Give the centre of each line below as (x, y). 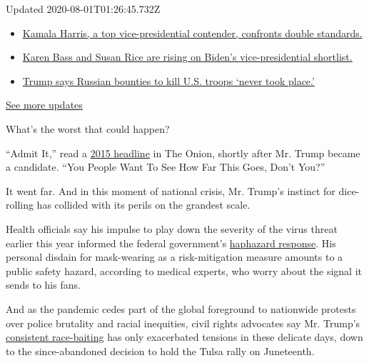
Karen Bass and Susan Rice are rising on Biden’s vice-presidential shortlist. (187, 57)
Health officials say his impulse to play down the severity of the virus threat (172, 228)
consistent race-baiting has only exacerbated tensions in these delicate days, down (184, 337)
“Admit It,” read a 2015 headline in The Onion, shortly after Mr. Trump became (183, 153)
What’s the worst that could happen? (88, 128)
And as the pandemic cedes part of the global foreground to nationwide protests (181, 308)
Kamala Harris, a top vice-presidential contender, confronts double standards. (192, 33)
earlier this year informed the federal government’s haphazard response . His (171, 243)
